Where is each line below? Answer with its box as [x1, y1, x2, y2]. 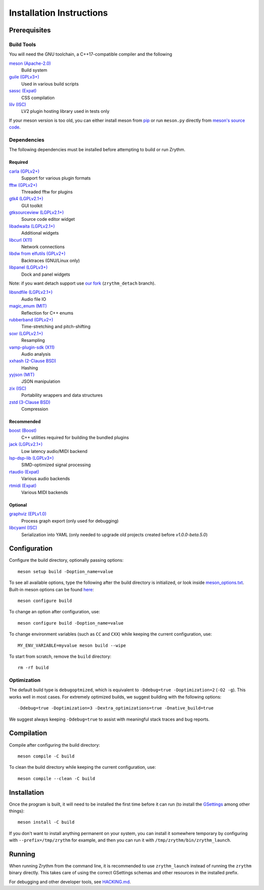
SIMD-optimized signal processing [21, 462, 91, 468]
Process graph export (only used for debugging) [21, 518, 119, 524]
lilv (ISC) [9, 102, 26, 107]
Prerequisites [9, 26, 51, 34]
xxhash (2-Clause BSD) [9, 358, 56, 364]
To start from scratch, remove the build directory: [9, 653, 111, 659]
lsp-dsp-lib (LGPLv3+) [9, 455, 54, 461]
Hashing [21, 365, 39, 370]
